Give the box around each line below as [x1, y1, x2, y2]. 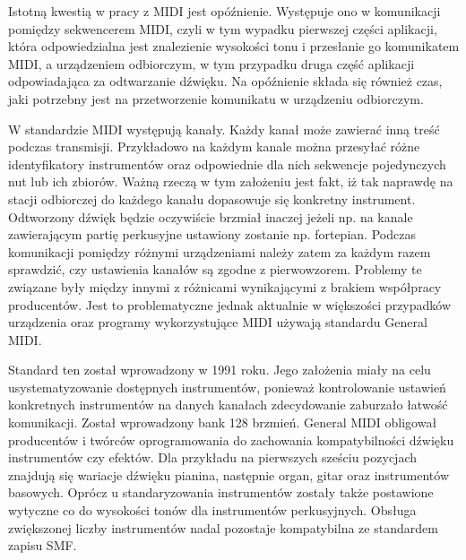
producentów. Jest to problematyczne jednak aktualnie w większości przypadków [8, 295, 452, 314]
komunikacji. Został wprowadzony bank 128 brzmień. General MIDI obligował [8, 413, 437, 432]
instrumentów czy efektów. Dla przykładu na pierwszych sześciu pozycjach [8, 448, 418, 467]
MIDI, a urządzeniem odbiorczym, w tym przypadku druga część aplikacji [8, 54, 415, 73]
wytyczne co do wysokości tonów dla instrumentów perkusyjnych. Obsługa [8, 501, 417, 520]
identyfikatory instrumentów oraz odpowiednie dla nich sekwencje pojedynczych [8, 154, 446, 173]
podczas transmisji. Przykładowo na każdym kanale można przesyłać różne [8, 137, 420, 156]
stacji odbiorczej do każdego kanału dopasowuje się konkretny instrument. [8, 189, 416, 208]
